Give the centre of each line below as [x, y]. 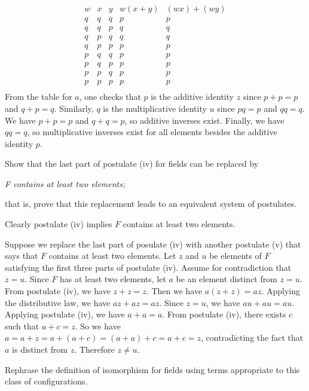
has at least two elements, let [113, 279]
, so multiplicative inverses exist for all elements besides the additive [152, 132]
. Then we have [174, 291]
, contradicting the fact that [252, 337]
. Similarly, [74, 108]
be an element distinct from [227, 279]
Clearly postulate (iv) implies [59, 224]
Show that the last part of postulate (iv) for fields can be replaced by [132, 164]
